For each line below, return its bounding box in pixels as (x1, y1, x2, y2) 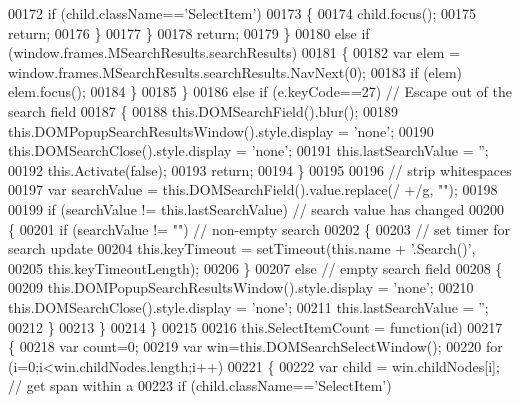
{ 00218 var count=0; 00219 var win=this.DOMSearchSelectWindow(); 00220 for (8, 336, 503, 357)
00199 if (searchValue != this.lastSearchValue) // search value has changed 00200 (8, 198, 504, 219)
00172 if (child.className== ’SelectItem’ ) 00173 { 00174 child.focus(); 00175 (8, 3, 477, 23)
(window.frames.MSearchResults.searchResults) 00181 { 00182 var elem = (8, 42, 461, 63)
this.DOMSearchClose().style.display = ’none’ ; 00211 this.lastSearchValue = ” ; (8, 296, 489, 317)
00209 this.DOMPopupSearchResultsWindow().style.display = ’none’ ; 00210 (8, 277, 474, 298)
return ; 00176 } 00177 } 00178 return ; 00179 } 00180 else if (8, 22, 370, 43)
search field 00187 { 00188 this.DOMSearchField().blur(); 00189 (8, 100, 398, 121)
